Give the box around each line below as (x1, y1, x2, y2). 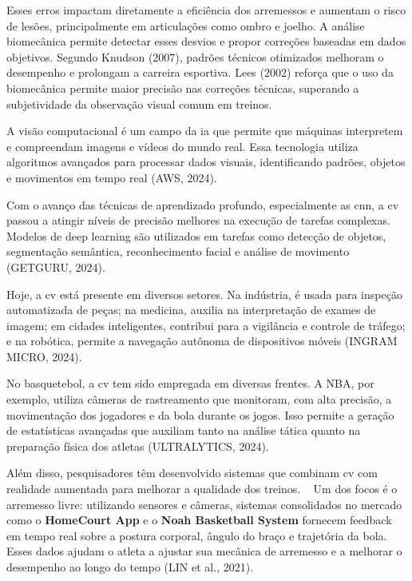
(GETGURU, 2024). (6, 258, 105, 275)
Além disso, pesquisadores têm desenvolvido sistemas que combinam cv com (6, 464, 378, 481)
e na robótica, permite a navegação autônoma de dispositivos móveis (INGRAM (6, 332, 398, 349)
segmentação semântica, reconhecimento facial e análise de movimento (6, 243, 350, 260)
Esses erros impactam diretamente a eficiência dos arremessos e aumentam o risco (6, 2, 406, 18)
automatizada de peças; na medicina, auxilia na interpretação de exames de (6, 301, 376, 318)
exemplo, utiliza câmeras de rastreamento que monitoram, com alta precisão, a (6, 391, 392, 408)
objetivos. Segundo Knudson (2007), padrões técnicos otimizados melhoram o (6, 48, 384, 65)
